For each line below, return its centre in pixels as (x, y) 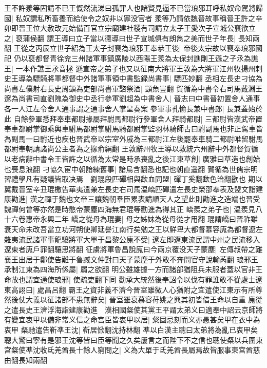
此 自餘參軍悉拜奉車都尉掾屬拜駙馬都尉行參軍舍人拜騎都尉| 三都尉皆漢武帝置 (133, 118)
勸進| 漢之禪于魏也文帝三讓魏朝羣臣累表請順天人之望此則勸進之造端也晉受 (136, 199)
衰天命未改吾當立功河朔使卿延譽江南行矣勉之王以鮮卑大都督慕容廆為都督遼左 (133, 229)
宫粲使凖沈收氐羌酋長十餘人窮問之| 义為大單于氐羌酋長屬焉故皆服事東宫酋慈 (132, 350)
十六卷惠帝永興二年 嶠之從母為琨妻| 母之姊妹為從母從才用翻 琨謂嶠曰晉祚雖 (131, 219)
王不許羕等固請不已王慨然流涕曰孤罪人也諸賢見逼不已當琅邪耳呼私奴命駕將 (130, 8)
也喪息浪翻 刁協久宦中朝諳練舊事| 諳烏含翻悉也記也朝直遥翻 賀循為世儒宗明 (131, 169)
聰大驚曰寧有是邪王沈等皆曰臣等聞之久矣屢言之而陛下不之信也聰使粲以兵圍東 (133, 340)
